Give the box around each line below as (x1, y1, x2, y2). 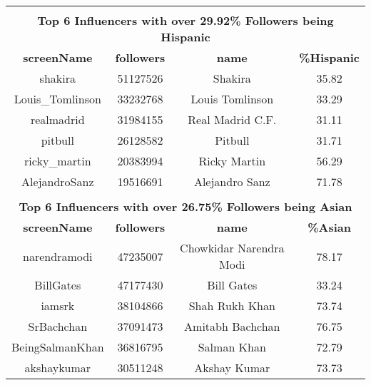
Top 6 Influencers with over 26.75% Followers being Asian (19, 198, 352, 215)
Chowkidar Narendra (180, 240, 285, 256)
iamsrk (41, 297, 75, 314)
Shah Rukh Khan (188, 297, 275, 314)
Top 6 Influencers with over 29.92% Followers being (37, 12, 334, 29)
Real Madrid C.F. (188, 111, 277, 128)
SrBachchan (28, 318, 88, 334)
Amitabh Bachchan (184, 318, 280, 334)
